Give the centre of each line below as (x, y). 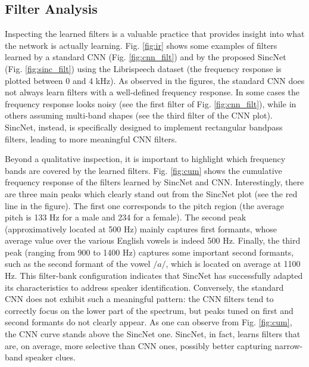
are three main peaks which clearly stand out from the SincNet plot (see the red (151, 193)
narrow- (289, 345)
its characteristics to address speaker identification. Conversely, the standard (144, 287)
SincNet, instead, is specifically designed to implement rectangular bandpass (144, 127)
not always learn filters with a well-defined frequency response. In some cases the (152, 92)
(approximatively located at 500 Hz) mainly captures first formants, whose (141, 228)
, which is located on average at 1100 (233, 264)
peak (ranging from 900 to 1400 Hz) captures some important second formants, (149, 252)
